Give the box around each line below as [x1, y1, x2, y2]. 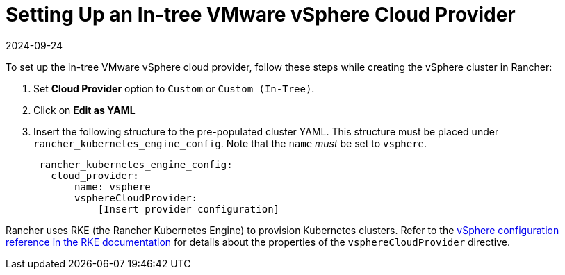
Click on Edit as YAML [33, 103, 136, 116]
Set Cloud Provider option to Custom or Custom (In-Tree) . [33, 82, 315, 94]
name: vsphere [74, 181, 151, 192]
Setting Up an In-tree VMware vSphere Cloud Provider [6, 3, 516, 26]
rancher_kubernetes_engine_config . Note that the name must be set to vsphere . [33, 137, 427, 149]
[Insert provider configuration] [97, 203, 280, 215]
